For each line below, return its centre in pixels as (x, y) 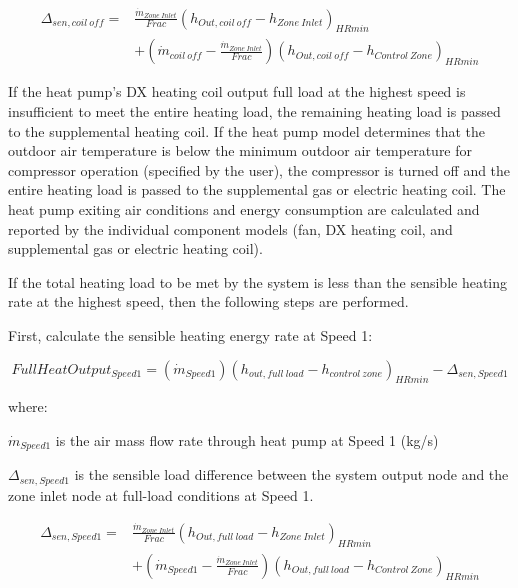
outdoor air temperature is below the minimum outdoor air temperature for (240, 150)
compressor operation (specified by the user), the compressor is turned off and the (259, 169)
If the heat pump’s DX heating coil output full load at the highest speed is (237, 91)
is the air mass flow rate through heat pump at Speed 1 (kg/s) (247, 439)
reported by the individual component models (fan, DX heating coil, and (230, 228)
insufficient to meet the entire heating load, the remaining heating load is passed (254, 110)
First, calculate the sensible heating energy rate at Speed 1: (190, 334)
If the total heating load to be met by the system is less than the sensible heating (258, 281)
